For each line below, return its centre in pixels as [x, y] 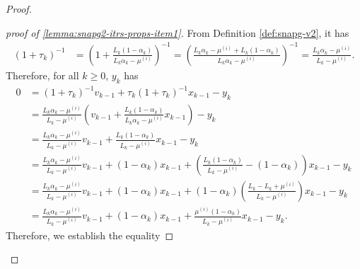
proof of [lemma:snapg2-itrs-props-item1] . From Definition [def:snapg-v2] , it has [178, 32]
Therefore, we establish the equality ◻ [90, 235]
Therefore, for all [42, 75]
